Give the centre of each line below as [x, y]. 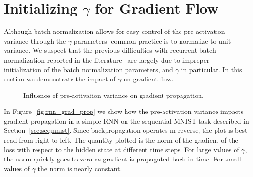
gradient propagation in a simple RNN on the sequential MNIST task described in [126, 121]
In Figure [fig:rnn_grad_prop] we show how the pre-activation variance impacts [124, 111]
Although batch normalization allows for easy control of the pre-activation [115, 31]
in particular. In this [212, 69]
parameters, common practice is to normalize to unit [152, 40]
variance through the [35, 40]
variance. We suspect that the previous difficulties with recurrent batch [110, 50]
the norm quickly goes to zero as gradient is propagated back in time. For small [123, 159]
